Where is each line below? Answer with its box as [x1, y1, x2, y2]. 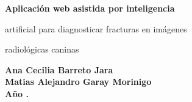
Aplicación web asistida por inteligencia [5, 2, 175, 14]
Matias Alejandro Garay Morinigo [5, 75, 152, 88]
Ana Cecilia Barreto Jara [5, 63, 113, 76]
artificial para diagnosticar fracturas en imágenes [5, 22, 187, 35]
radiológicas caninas [5, 43, 79, 56]
